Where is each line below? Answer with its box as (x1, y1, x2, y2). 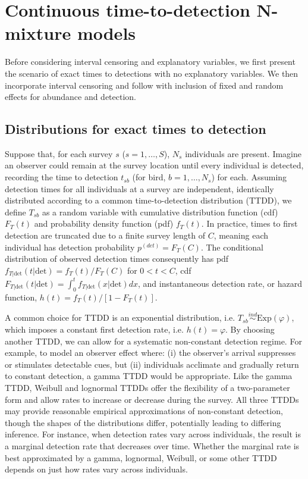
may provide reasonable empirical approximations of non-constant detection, (5, 405, 283, 417)
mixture (5, 21, 71, 45)
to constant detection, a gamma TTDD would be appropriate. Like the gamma (5, 370, 293, 382)
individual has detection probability (5, 240, 135, 253)
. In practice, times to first (201, 217, 298, 230)
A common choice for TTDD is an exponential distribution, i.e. (5, 311, 235, 324)
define (5, 205, 26, 218)
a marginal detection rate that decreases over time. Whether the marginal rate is (5, 439, 300, 452)
